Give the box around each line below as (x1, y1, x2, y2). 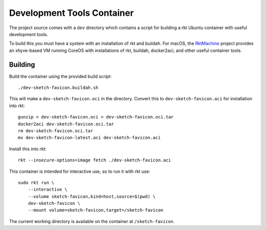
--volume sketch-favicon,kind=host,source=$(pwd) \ (28, 193, 156, 199)
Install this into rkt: (9, 146, 47, 152)
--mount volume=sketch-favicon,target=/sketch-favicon (28, 207, 164, 213)
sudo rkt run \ (18, 180, 55, 185)
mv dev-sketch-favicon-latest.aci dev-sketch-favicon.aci (18, 135, 161, 141)
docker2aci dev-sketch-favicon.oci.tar (18, 121, 114, 127)
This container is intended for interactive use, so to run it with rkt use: (9, 168, 150, 174)
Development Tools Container (9, 7, 134, 18)
